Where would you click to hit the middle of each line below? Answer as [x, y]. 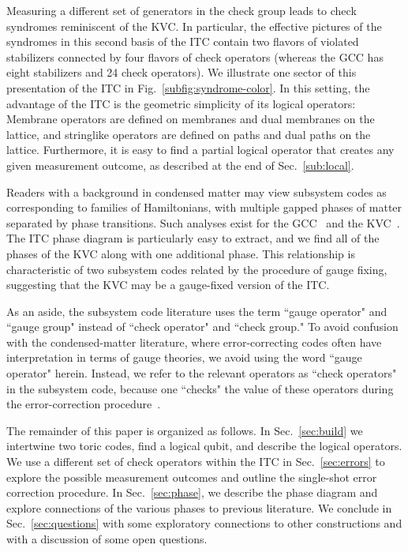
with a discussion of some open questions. [107, 539]
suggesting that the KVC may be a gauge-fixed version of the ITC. [168, 285]
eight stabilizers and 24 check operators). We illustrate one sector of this [182, 72]
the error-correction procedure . [84, 404]
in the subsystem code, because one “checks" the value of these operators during [200, 388]
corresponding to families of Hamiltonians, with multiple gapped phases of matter [204, 207]
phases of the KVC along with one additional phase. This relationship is [181, 253]
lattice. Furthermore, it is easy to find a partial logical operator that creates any [200, 150]
